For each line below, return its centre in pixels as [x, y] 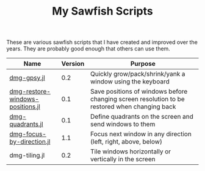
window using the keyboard [130, 82]
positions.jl [25, 106]
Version [73, 64]
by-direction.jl [30, 142]
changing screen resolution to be [138, 99]
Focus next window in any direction [141, 134]
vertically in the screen [123, 159]
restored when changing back [133, 106]
